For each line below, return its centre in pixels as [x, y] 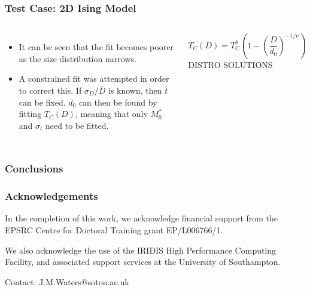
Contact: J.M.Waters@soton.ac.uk [67, 281]
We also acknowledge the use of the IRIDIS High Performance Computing [141, 250]
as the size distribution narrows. [77, 58]
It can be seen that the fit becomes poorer [96, 47]
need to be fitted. [77, 125]
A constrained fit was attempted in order [94, 78]
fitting [30, 114]
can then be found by [118, 102]
